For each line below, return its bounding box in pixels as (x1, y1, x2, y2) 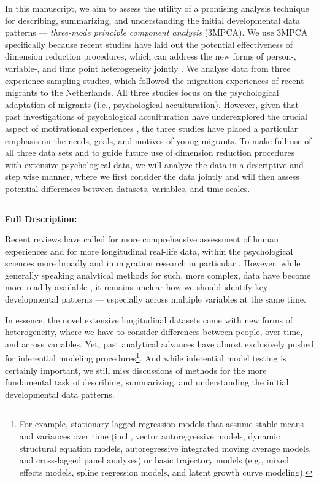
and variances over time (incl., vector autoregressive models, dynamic (19, 430, 280, 442)
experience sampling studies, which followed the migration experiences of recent (5, 74, 304, 87)
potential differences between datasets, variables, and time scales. (5, 182, 250, 195)
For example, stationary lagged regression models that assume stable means (19, 417, 304, 430)
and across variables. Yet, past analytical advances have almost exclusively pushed (5, 337, 314, 350)
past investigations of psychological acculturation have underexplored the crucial (5, 110, 307, 123)
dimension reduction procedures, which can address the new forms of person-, (5, 50, 296, 63)
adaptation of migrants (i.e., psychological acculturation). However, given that (5, 98, 299, 110)
